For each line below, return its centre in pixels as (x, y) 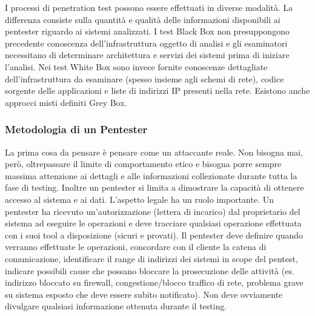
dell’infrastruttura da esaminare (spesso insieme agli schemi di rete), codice (144, 78)
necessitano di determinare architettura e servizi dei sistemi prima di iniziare (147, 55)
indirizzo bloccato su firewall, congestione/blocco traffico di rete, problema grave (154, 282)
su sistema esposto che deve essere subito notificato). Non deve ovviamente (144, 294)
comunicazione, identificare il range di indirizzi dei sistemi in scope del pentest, (151, 258)
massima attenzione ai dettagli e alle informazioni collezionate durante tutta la (151, 175)
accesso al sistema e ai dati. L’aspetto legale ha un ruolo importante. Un (139, 199)
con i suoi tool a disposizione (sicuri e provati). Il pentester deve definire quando (154, 235)
